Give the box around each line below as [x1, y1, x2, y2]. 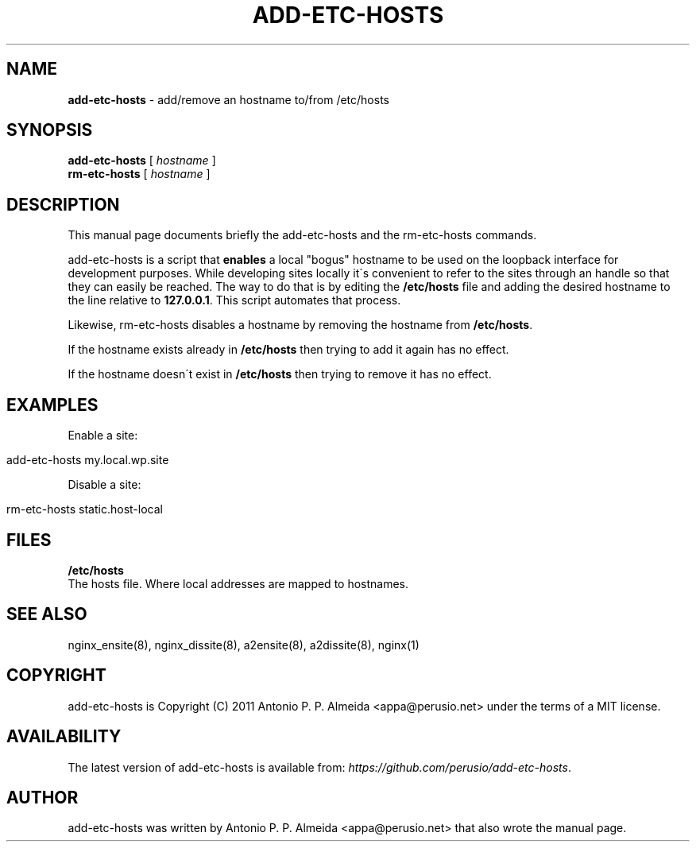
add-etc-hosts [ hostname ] [68, 153, 216, 168]
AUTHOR [6, 787, 79, 807]
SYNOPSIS [6, 120, 93, 141]
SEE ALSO [6, 604, 87, 625]
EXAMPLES [6, 394, 99, 415]
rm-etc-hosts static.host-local [6, 502, 163, 517]
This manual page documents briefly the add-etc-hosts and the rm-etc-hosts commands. [68, 228, 537, 242]
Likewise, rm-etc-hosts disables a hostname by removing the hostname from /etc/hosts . [68, 318, 533, 332]
